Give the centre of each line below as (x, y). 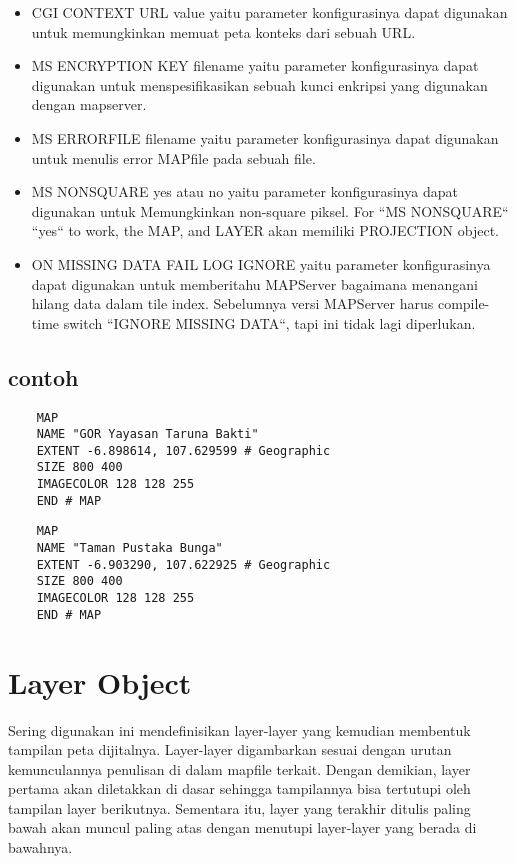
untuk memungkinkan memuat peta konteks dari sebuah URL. (223, 31)
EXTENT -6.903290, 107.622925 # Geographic (183, 564)
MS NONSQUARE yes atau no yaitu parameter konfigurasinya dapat (244, 191)
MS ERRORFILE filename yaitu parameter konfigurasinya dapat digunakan (265, 137)
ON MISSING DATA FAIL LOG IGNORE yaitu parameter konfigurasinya (261, 263)
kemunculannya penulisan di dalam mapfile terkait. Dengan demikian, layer (239, 768)
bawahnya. (40, 847)
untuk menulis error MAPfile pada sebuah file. (173, 157)
